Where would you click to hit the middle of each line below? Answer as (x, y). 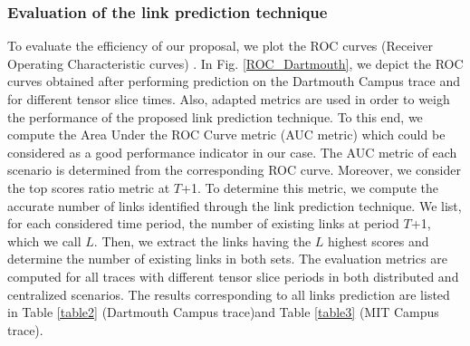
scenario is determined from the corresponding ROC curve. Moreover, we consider (234, 170)
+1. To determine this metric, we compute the (309, 187)
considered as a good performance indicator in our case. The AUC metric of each (232, 152)
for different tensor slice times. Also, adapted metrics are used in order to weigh (229, 99)
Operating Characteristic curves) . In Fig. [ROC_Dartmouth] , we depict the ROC (235, 63)
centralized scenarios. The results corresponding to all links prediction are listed (229, 294)
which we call (44, 240)
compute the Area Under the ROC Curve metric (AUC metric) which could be (226, 135)
